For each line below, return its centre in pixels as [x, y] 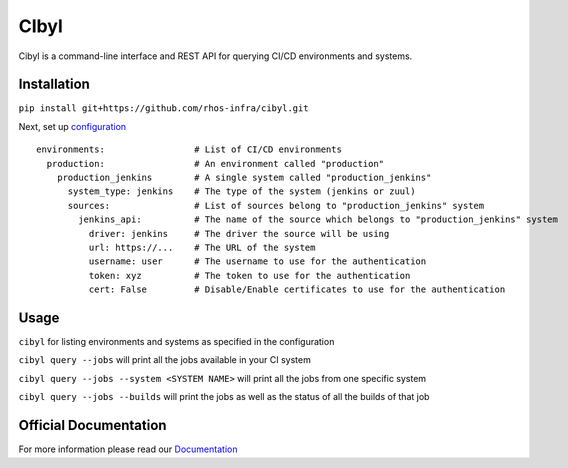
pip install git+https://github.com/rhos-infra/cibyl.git [163, 108]
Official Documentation [92, 425]
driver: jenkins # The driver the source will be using [239, 233]
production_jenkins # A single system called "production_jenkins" [244, 178]
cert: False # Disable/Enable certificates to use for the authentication [297, 289]
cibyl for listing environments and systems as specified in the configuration [176, 342]
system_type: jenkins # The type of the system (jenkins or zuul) [241, 191]
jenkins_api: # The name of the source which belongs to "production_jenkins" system [318, 219]
